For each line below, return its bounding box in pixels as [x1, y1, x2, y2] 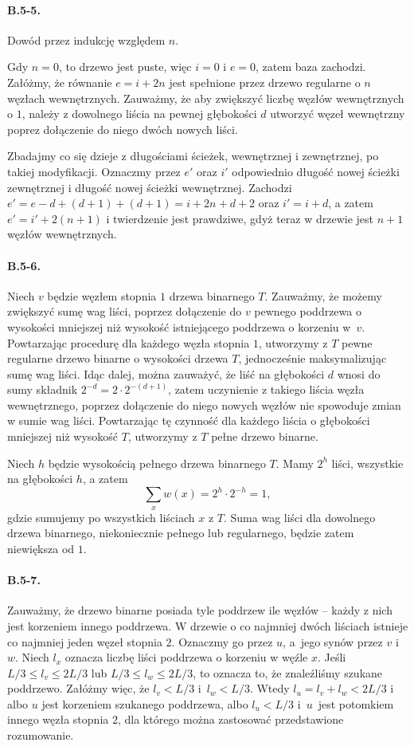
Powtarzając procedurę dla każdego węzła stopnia [7, 334, 250, 351]
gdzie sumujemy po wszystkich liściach [7, 508, 195, 525]
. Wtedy [249, 680, 290, 697]
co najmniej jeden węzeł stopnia [7, 633, 162, 650]
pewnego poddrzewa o [254, 303, 361, 320]
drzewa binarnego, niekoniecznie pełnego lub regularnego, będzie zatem [7, 524, 354, 541]
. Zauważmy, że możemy [264, 287, 382, 304]
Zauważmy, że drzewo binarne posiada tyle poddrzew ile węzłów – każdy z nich [7, 602, 393, 618]
